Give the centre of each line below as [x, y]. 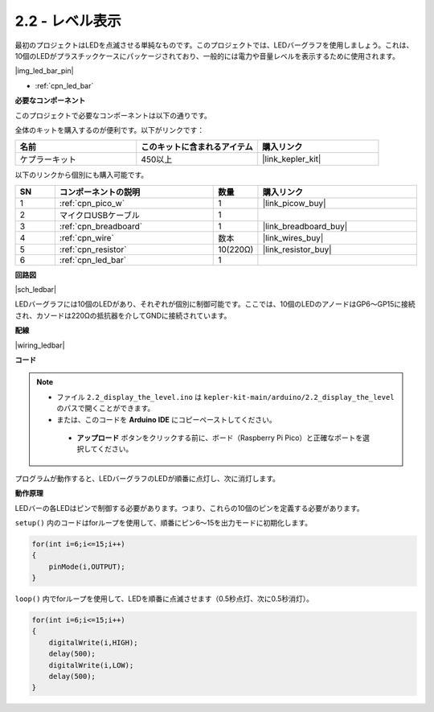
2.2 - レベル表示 [68, 21]
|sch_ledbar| [36, 290]
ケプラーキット [48, 159]
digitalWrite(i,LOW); [91, 665]
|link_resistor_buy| [297, 249]
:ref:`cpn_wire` [86, 237]
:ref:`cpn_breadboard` [101, 226]
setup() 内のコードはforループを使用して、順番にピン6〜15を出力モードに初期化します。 [164, 522]
